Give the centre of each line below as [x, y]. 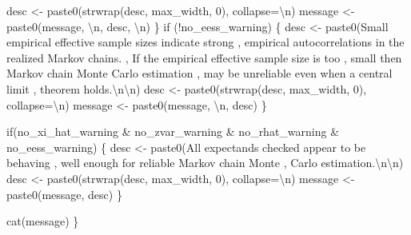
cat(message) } [43, 221]
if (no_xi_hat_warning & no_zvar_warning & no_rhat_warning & [173, 131]
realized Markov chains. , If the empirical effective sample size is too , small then [204, 57]
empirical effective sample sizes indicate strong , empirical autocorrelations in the [205, 42]
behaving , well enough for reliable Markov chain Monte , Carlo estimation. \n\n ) [205, 163]
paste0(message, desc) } [64, 194]
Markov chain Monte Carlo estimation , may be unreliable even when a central [200, 73]
